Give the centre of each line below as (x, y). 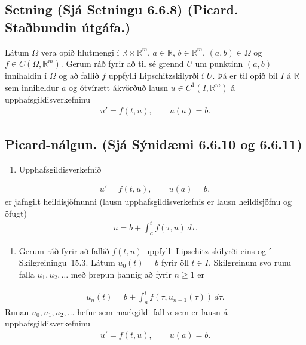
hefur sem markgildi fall (121, 311)
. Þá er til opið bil (245, 76)
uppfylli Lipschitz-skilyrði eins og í (208, 250)
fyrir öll (175, 262)
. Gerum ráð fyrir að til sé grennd (122, 64)
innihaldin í (26, 76)
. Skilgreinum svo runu (250, 262)
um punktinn (219, 64)
